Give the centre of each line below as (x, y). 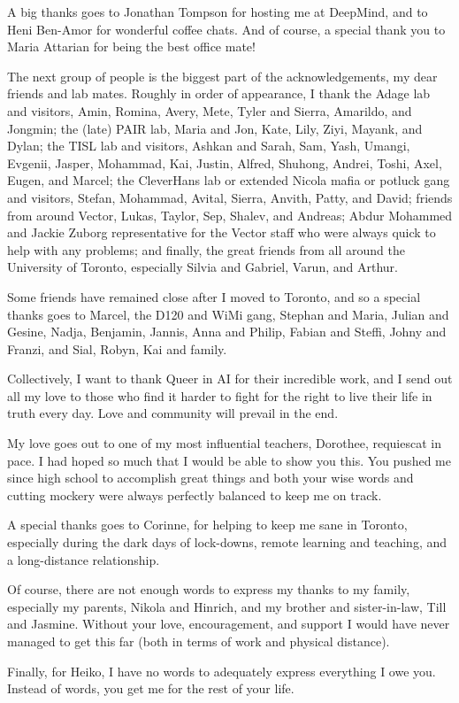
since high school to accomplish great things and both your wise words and (210, 478)
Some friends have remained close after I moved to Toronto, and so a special (214, 296)
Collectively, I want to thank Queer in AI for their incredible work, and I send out (230, 379)
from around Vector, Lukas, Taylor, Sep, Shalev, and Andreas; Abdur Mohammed (230, 215)
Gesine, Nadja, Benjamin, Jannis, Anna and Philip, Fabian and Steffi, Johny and (227, 332)
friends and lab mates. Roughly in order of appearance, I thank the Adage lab (219, 93)
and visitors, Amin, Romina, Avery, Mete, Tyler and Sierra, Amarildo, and (210, 110)
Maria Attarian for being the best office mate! (131, 46)
